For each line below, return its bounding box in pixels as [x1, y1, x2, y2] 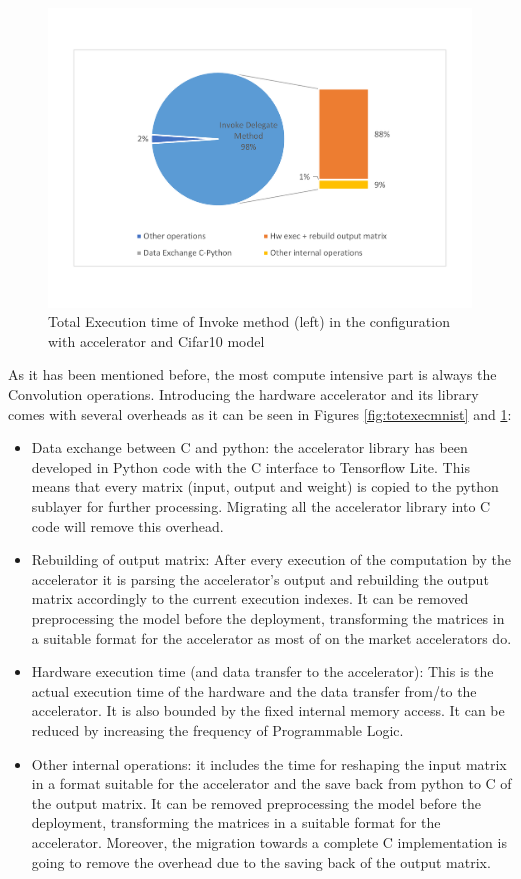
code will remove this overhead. [31, 515, 224, 536]
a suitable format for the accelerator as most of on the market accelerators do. [31, 627, 512, 648]
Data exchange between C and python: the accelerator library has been [31, 437, 468, 458]
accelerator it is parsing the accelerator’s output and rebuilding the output [31, 568, 489, 589]
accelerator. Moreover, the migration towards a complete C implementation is [31, 831, 507, 852]
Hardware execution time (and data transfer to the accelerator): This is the [31, 661, 494, 682]
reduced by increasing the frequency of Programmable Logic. [31, 719, 404, 740]
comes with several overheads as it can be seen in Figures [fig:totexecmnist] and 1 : [8, 403, 512, 424]
